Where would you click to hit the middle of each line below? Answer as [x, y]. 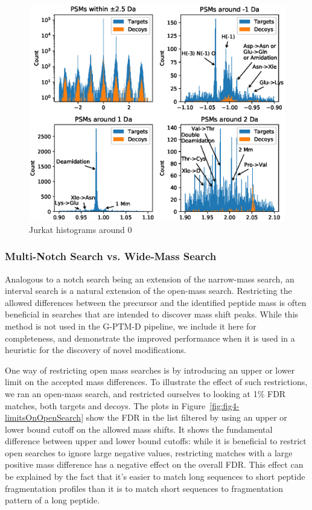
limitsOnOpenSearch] [44, 417]
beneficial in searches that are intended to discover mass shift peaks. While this [152, 314]
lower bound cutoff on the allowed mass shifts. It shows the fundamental [139, 429]
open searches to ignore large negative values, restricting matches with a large [149, 452]
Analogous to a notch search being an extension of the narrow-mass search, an [150, 279]
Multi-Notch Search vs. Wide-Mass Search [111, 256]
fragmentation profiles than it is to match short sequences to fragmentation [144, 488]
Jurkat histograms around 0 [81, 229]
